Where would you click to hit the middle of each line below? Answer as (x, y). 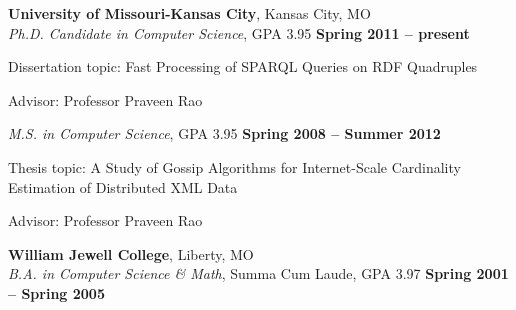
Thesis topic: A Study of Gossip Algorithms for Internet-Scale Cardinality (234, 166)
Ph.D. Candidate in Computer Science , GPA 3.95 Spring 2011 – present (239, 32)
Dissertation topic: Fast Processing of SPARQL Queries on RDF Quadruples (243, 66)
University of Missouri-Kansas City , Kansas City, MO (189, 13)
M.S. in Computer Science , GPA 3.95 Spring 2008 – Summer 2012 (224, 133)
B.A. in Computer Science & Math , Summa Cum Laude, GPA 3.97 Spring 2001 (258, 273)
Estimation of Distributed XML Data (123, 186)
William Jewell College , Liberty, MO (131, 253)
